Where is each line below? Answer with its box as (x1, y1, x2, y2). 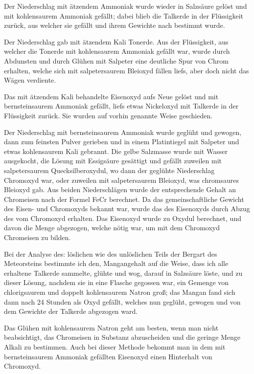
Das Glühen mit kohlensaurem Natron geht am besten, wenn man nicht (4, 322, 219, 332)
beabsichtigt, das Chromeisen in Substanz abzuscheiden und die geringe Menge (4, 332, 241, 342)
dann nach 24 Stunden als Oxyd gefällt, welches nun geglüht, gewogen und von (4, 296, 241, 307)
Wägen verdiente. (4, 75, 56, 85)
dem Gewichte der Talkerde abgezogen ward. (4, 306, 138, 316)
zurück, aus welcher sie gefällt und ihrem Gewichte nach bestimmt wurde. (4, 20, 225, 30)
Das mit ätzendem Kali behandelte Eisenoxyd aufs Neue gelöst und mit (4, 91, 219, 101)
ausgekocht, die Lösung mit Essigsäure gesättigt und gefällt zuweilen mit (4, 155, 222, 166)
